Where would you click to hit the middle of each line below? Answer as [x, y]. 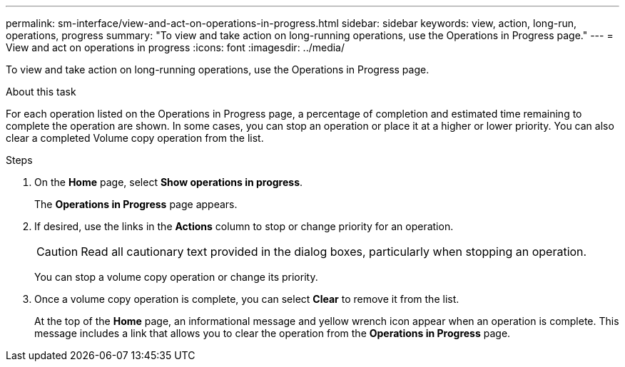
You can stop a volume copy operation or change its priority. [176, 277]
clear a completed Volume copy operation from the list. [135, 138]
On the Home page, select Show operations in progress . [169, 182]
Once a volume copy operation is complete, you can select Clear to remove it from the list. [247, 299]
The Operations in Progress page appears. [136, 204]
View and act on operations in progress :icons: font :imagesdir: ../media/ [176, 47]
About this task [41, 92]
